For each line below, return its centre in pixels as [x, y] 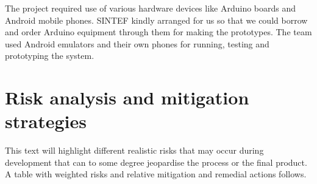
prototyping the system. [50, 56]
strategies [46, 121]
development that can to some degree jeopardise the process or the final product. [156, 162]
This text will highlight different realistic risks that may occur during [134, 150]
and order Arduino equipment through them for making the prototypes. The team [158, 32]
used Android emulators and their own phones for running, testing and [137, 43]
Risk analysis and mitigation [127, 97]
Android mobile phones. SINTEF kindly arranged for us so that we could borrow [156, 20]
